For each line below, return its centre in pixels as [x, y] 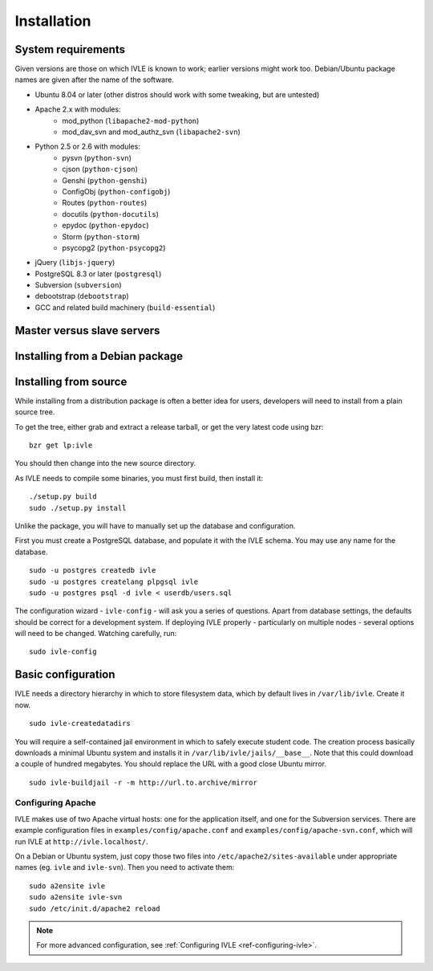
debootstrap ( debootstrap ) [82, 296]
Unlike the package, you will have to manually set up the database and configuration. [155, 525]
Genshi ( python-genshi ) [105, 180]
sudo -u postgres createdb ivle [93, 571]
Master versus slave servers [87, 330]
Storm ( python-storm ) [101, 236]
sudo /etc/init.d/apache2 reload [95, 908]
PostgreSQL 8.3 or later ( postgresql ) [98, 274]
